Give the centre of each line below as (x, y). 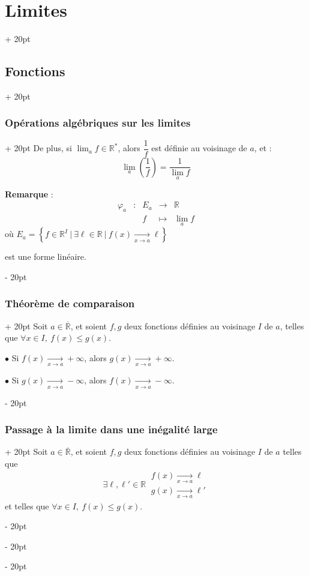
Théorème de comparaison (70, 303)
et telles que (27, 505)
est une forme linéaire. (46, 256)
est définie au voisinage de (199, 148)
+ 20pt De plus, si (38, 148)
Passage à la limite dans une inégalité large (111, 429)
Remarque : (29, 193)
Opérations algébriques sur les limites (98, 123)
